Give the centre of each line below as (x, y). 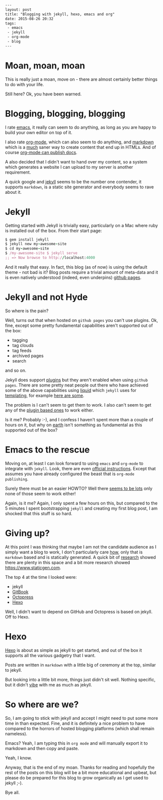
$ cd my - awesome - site (27, 249)
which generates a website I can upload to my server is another (69, 167)
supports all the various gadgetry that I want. (50, 655)
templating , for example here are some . (45, 395)
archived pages (28, 356)
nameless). (16, 733)
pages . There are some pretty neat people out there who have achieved (77, 385)
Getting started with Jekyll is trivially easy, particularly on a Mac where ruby (81, 225)
